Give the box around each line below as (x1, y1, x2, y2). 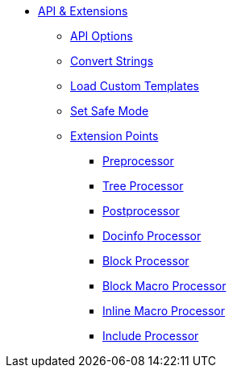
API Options (70, 29, 133, 43)
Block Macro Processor (102, 279, 227, 293)
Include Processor (102, 329, 199, 343)
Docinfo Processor (102, 229, 202, 243)
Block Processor (102, 254, 189, 268)
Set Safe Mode (70, 104, 149, 118)
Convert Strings (70, 54, 154, 68)
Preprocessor (102, 154, 174, 168)
